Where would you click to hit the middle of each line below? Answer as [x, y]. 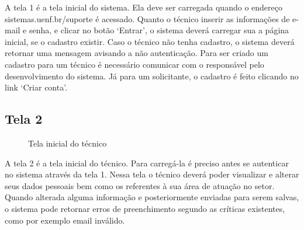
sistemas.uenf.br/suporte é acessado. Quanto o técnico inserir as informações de [147, 18]
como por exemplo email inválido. [65, 220]
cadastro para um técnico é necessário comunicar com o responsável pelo [134, 64]
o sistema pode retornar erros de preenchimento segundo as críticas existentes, [145, 208]
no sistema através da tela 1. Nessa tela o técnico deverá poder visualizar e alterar [152, 174]
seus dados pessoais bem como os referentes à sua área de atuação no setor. [140, 185]
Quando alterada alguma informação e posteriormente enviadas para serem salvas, [152, 197]
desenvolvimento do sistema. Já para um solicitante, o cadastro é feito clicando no [152, 76]
